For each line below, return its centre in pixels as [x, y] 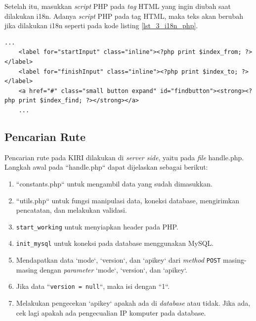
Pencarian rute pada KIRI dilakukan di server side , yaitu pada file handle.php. [124, 157]
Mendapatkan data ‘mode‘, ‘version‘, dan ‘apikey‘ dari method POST [118, 260]
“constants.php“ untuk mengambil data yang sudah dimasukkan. [114, 183]
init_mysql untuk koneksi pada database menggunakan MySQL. [115, 243]
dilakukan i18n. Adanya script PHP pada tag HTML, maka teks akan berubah [124, 16]
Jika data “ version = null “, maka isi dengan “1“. [93, 286]
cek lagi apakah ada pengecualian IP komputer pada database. [111, 312]
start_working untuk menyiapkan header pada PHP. [97, 226]
